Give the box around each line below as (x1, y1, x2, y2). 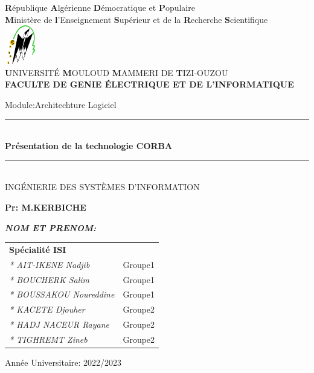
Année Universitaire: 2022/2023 (5, 356, 122, 369)
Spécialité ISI (9, 243, 66, 255)
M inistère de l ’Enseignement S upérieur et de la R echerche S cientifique (5, 13, 268, 25)
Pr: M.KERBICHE (5, 201, 86, 213)
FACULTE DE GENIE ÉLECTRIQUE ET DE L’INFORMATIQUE (5, 78, 294, 91)
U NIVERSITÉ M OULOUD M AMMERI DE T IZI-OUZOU (5, 66, 228, 78)
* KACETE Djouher (9, 303, 85, 316)
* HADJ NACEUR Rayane (9, 318, 110, 331)
